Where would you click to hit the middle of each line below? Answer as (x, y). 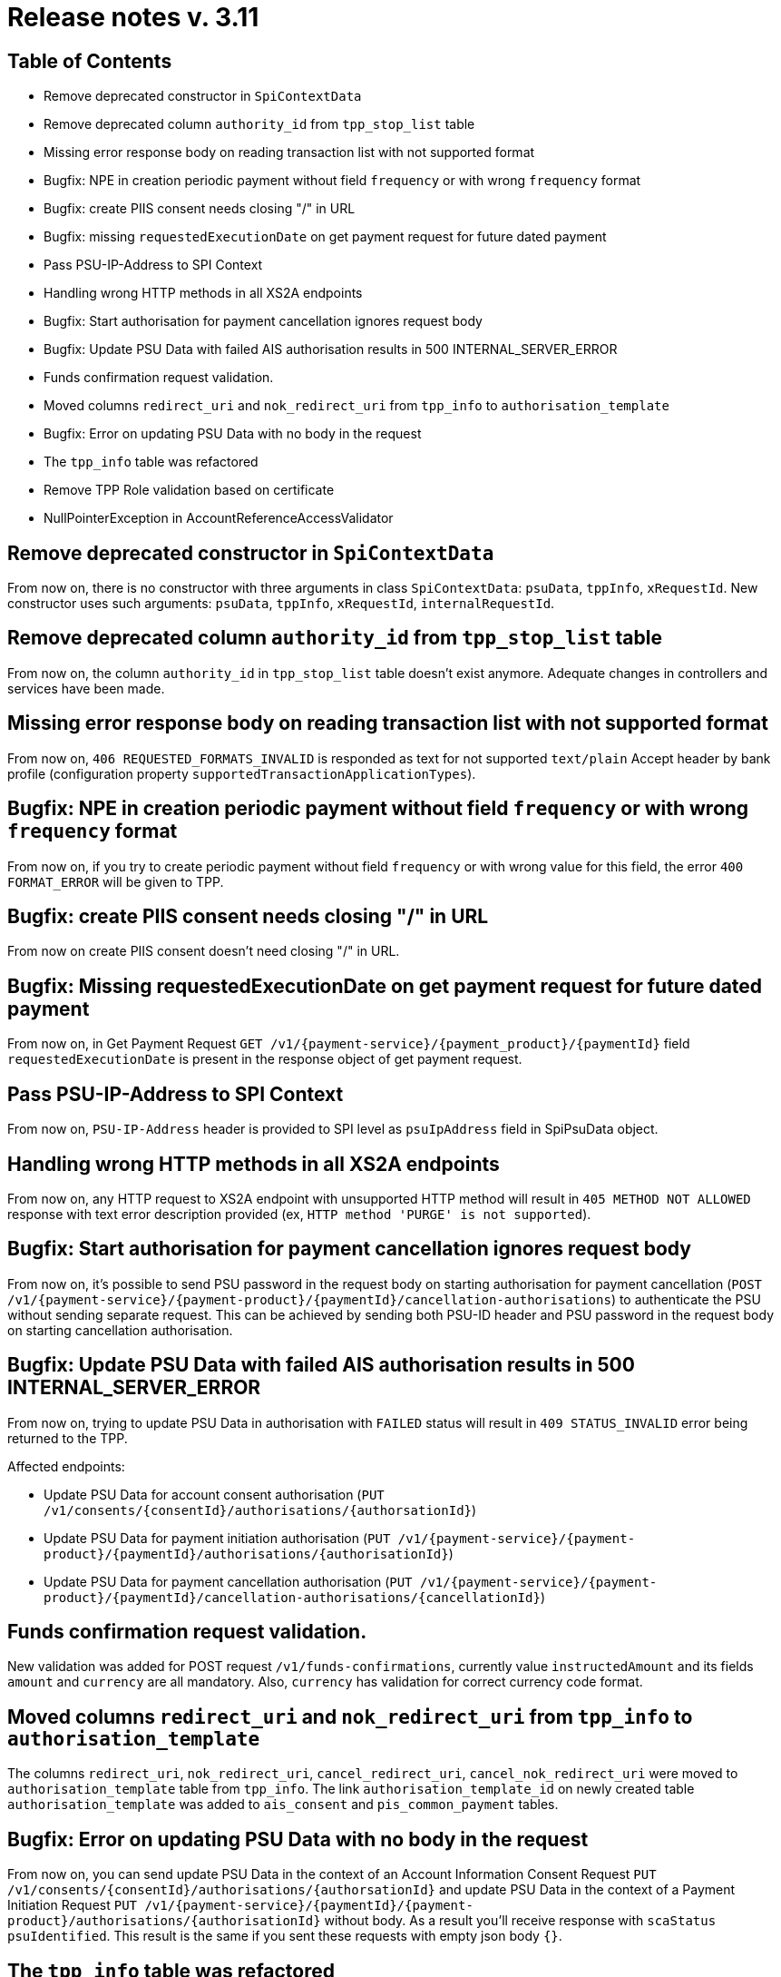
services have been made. (86, 688)
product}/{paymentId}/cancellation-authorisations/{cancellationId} (292, 1597)
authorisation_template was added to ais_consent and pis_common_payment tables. (283, 1805)
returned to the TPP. (68, 1438)
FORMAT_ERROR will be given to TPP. (116, 881)
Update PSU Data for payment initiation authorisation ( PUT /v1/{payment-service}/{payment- (340, 1538)
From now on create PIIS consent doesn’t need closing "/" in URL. (204, 951)
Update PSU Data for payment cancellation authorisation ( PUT (228, 1581)
